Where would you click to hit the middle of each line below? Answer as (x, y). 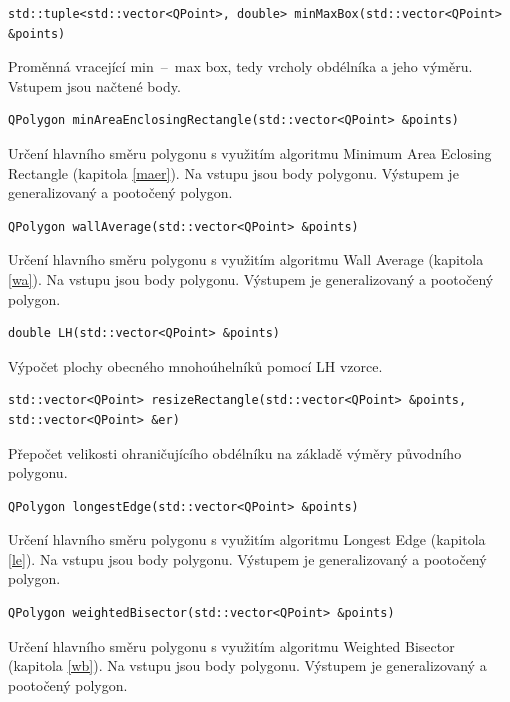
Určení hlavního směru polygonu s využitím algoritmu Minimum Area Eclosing (250, 152)
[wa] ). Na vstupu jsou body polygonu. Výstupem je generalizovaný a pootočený (251, 278)
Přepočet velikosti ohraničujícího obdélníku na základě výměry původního (235, 452)
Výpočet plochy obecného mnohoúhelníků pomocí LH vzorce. (195, 365)
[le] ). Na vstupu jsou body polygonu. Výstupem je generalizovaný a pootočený (247, 558)
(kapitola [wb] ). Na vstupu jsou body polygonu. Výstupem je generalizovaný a (247, 665)
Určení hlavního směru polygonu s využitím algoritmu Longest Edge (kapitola (247, 539)
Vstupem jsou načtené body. (94, 85)
